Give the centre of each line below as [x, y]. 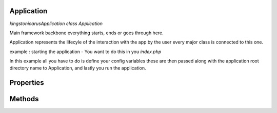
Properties [27, 83]
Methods [24, 99]
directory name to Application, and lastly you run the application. [78, 68]
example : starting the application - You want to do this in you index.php [85, 52]
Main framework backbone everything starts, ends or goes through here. [86, 33]
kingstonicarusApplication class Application [56, 24]
